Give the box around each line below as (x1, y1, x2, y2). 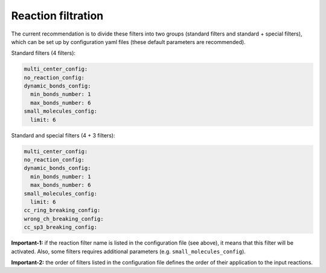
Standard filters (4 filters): (11, 49, 75, 57)
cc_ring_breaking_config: (24, 207, 101, 214)
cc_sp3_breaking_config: (24, 224, 98, 231)
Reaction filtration (11, 9, 104, 22)
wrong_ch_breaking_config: (24, 215, 104, 222)
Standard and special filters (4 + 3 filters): (11, 131, 115, 139)
